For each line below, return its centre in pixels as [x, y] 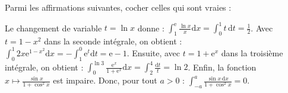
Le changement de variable [53, 28]
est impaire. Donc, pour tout [105, 80]
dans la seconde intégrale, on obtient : [113, 41]
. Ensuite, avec [154, 52]
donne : [151, 28]
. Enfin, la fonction [222, 67]
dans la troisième [252, 52]
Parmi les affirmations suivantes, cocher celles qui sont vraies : [118, 7]
